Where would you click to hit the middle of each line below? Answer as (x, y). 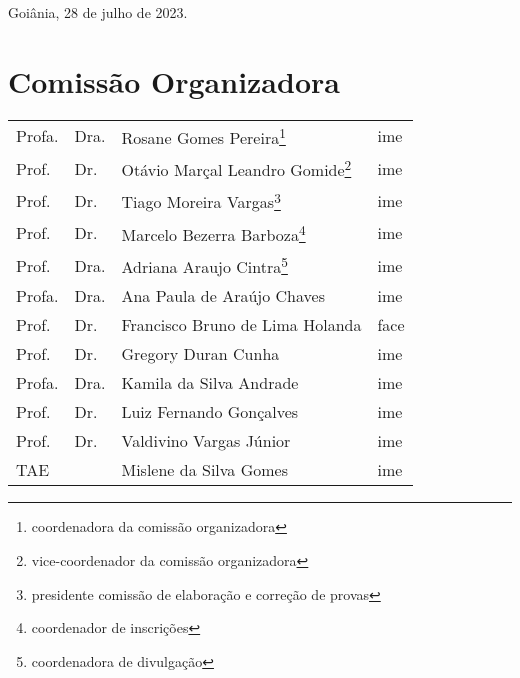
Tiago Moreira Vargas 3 (201, 200)
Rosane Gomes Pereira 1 (203, 136)
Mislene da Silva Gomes (204, 470)
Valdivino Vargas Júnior (206, 441)
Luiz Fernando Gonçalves (210, 412)
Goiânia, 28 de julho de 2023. (98, 12)
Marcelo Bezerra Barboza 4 (213, 233)
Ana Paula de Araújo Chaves (223, 296)
